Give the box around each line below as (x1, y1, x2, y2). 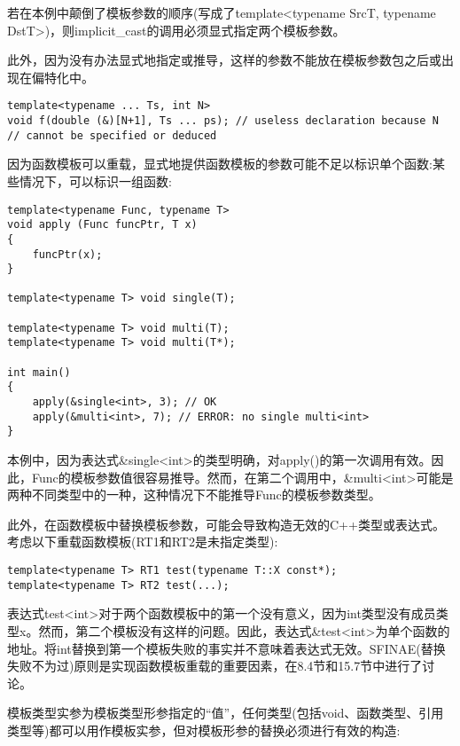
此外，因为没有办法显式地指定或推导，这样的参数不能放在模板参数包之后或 (7, 51, 441, 69)
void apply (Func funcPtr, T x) (7, 218, 198, 232)
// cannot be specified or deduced (7, 129, 217, 142)
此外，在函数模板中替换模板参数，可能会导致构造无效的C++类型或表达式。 (7, 514, 445, 533)
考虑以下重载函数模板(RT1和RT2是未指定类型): (7, 532, 278, 551)
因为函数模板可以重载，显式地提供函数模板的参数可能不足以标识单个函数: (7, 154, 433, 173)
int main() (7, 365, 71, 379)
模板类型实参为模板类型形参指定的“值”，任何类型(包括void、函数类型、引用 (7, 703, 444, 722)
